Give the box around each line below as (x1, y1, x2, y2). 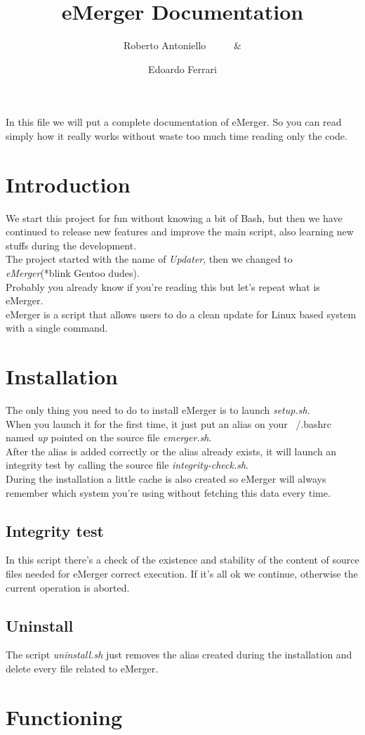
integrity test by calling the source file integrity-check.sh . (6, 457, 248, 472)
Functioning (6, 702, 123, 731)
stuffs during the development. (6, 238, 137, 252)
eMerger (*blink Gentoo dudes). (6, 266, 140, 280)
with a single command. (6, 320, 108, 335)
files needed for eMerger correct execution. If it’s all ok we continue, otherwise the (6, 566, 358, 581)
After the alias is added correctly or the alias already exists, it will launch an (6, 443, 337, 458)
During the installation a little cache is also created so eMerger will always (6, 471, 326, 486)
